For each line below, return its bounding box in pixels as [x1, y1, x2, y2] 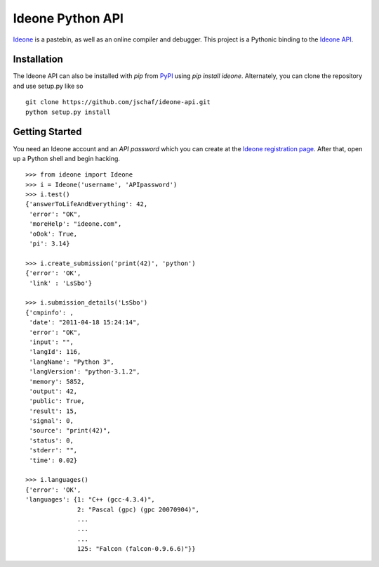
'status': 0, [29, 436, 74, 445]
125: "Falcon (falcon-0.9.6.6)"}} [77, 545, 196, 553]
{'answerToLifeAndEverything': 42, [25, 200, 148, 208]
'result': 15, [29, 407, 78, 415]
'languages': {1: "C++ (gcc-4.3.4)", [25, 496, 156, 504]
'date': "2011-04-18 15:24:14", [29, 319, 140, 326]
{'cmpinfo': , [25, 308, 74, 317]
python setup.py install [25, 108, 111, 116]
